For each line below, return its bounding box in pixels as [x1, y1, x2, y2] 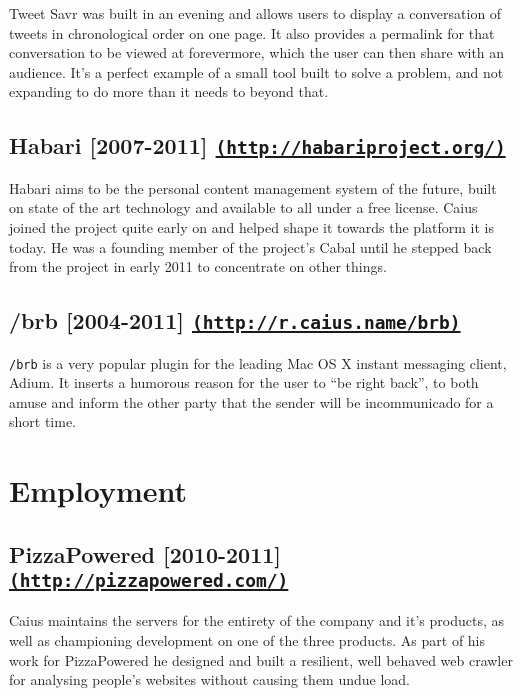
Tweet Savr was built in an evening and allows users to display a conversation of [9, 3, 502, 23]
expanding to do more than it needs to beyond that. [9, 81, 329, 102]
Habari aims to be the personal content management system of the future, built [9, 177, 497, 198]
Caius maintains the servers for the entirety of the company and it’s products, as [9, 610, 504, 631]
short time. [9, 411, 77, 432]
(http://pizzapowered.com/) [9, 570, 289, 592]
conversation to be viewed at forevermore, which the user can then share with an [9, 42, 505, 63]
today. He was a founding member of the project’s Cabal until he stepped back [9, 236, 492, 257]
